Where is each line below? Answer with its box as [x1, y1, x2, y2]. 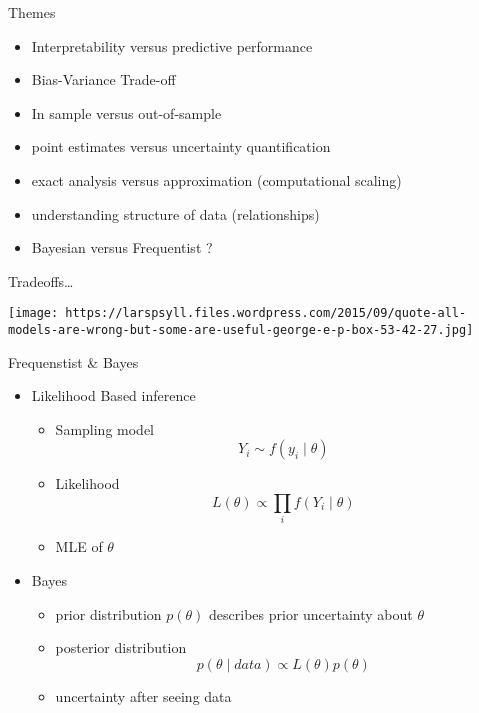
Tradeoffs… [8, 270, 74, 291]
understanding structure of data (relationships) [31, 203, 320, 224]
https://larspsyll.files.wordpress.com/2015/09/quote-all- [65, 306, 467, 321]
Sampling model [55, 418, 154, 439]
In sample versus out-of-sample [31, 102, 222, 123]
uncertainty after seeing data [55, 685, 232, 706]
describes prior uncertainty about [209, 603, 413, 624]
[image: [8, 306, 59, 321]
